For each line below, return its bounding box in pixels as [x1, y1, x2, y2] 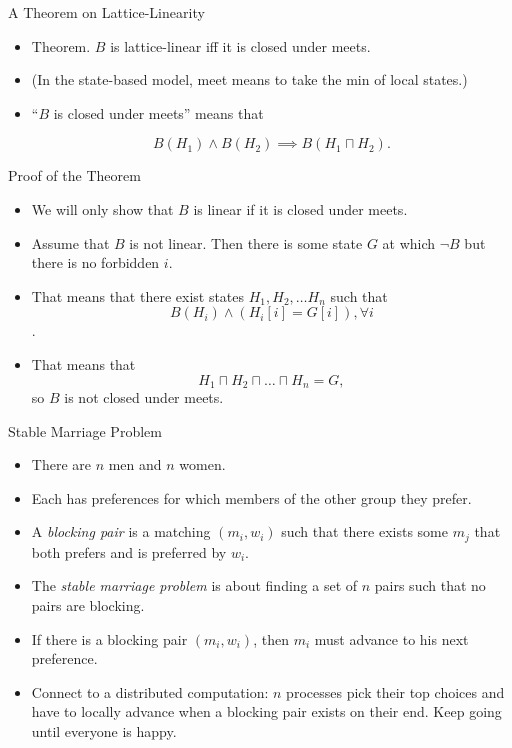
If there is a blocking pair [31, 628, 188, 649]
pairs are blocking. [31, 595, 145, 615]
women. [179, 454, 226, 475]
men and [108, 454, 162, 475]
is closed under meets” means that [53, 102, 264, 123]
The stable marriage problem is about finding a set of [31, 575, 358, 596]
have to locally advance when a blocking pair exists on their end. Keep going [31, 701, 502, 722]
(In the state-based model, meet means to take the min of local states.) [31, 69, 468, 90]
